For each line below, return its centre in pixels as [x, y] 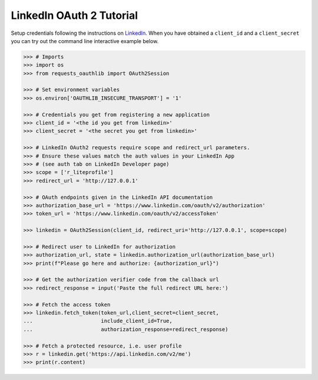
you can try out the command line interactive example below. [85, 41]
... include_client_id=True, [98, 321]
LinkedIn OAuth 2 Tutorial [74, 15]
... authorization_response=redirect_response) [126, 329]
